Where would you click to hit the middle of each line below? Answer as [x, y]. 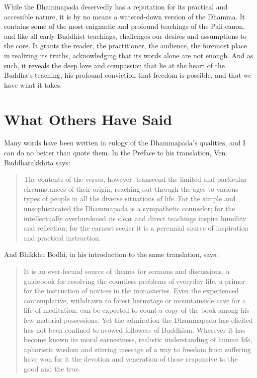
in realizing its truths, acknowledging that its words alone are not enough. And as [129, 55]
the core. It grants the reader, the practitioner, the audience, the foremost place [126, 46]
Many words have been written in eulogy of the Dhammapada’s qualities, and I [125, 143]
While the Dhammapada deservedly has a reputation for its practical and [116, 6]
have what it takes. [33, 84]
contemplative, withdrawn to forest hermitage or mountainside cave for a [135, 300]
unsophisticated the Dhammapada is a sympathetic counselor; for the [129, 208]
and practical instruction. [62, 237]
